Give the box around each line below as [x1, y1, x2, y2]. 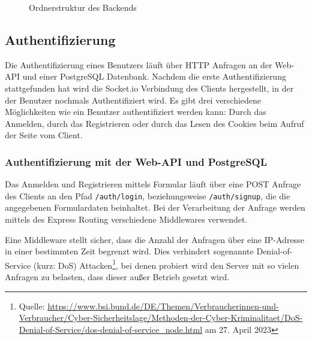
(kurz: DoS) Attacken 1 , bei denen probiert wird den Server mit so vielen [33, 257, 299, 271]
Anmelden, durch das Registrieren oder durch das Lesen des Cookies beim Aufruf [5, 117, 304, 129]
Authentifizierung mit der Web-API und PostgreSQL [5, 154, 268, 169]
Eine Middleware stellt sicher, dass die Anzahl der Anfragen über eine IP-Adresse [5, 233, 304, 245]
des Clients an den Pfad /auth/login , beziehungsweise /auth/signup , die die [5, 189, 290, 202]
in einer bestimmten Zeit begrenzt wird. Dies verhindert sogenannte [5, 245, 254, 257]
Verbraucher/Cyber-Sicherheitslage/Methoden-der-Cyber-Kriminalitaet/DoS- [19, 311, 303, 324]
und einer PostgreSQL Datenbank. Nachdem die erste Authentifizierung [22, 70, 286, 83]
